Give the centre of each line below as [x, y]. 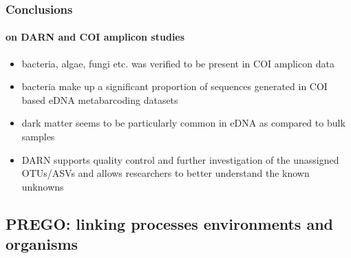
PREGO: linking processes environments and [169, 223]
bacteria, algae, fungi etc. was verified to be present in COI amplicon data [178, 63]
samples [38, 137]
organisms [42, 244]
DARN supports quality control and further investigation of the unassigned [180, 159]
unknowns [43, 186]
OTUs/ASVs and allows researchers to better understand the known [166, 173]
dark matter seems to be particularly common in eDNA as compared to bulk [183, 123]
